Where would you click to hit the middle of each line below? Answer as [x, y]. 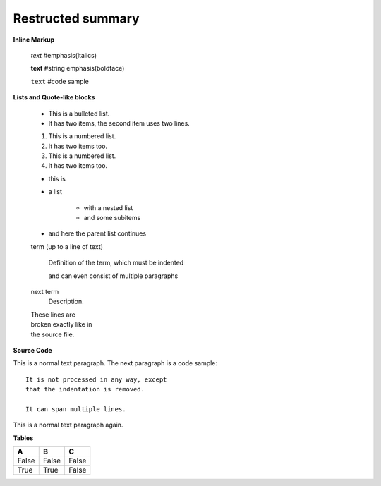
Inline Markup [34, 40]
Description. [66, 302]
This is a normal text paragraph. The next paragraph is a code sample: [115, 363]
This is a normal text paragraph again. [68, 425]
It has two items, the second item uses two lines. [119, 123]
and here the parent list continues [97, 233]
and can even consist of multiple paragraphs [113, 276]
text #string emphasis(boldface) [78, 68]
